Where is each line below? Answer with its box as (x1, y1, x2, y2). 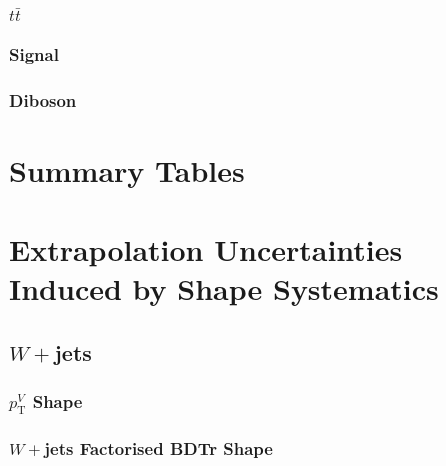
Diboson (9, 88, 77, 113)
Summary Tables (9, 150, 245, 191)
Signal (9, 42, 59, 67)
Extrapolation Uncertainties (9, 228, 403, 269)
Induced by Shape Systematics (9, 267, 439, 308)
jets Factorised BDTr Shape (44, 436, 273, 461)
